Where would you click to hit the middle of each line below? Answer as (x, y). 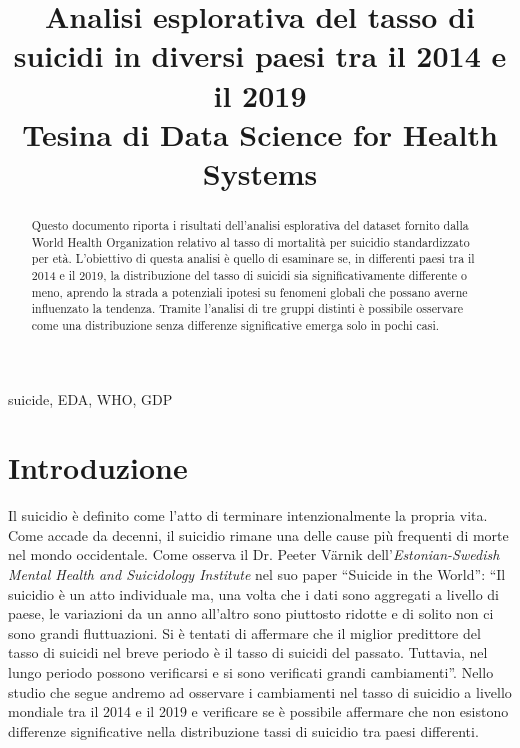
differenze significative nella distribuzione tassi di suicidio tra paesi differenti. (243, 730)
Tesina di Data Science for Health (260, 133)
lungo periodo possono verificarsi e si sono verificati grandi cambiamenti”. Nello (251, 671)
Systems (260, 172)
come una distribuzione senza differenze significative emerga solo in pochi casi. (235, 324)
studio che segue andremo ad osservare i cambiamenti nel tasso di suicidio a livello (260, 691)
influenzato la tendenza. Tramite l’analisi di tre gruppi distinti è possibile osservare (247, 308)
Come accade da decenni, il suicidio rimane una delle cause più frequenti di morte (258, 534)
